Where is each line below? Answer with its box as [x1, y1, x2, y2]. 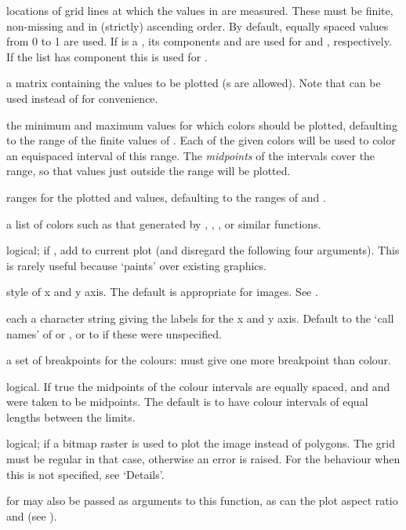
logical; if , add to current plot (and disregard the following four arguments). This [6, 242, 400, 258]
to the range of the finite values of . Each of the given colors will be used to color [6, 132, 396, 148]
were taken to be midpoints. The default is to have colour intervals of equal [6, 393, 368, 410]
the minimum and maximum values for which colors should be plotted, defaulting [6, 116, 397, 133]
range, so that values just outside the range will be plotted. [6, 163, 291, 179]
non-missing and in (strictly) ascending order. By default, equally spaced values [6, 17, 389, 34]
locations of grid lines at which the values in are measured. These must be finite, [6, 2, 393, 18]
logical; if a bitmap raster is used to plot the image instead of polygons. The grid [6, 435, 395, 451]
